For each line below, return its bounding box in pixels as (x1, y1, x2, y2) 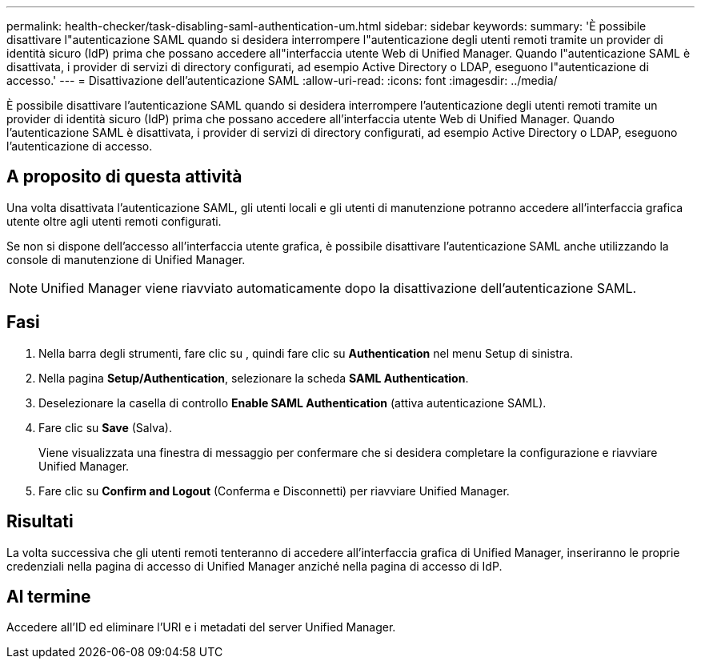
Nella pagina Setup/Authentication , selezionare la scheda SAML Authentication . (38, 371, 469, 385)
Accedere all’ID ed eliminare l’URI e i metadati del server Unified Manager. (6, 620, 396, 635)
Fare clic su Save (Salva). (38, 420, 172, 435)
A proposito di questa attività (6, 166, 242, 187)
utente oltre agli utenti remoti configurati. (6, 214, 222, 228)
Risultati (6, 511, 74, 532)
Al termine (6, 586, 91, 607)
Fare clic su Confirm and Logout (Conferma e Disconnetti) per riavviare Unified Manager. (38, 483, 510, 498)
